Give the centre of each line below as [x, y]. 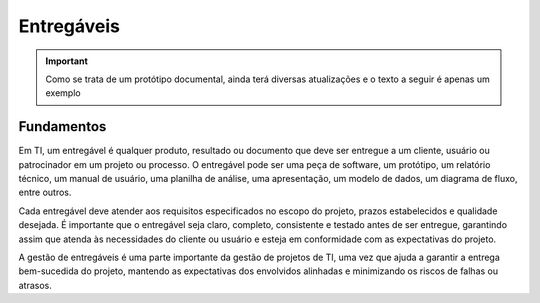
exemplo [63, 93]
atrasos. [35, 285]
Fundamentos [62, 126]
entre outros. [45, 192]
